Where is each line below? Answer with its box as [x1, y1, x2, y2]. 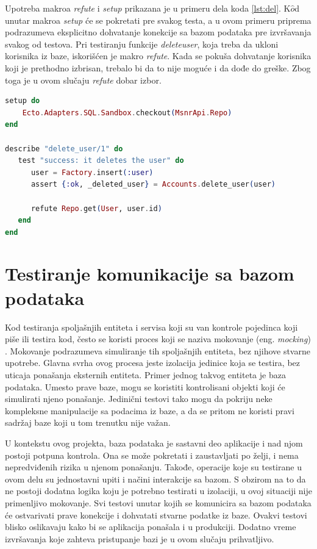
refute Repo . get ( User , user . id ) [30, 204, 162, 213]
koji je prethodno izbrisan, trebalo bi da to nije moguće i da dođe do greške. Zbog [5, 61, 311, 74]
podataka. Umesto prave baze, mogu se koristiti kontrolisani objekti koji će [5, 380, 285, 393]
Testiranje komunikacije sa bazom [5, 261, 294, 286]
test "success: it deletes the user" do [18, 156, 184, 165]
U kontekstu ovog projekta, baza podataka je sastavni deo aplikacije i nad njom [5, 436, 303, 449]
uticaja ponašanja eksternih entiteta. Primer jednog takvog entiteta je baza [5, 368, 286, 381]
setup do [5, 96, 40, 106]
